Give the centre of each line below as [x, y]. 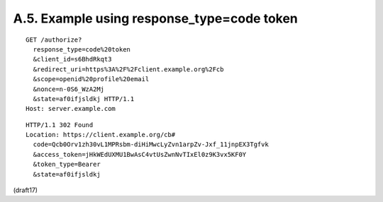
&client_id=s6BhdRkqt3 [72, 59]
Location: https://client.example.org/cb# [101, 135]
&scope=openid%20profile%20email [91, 79]
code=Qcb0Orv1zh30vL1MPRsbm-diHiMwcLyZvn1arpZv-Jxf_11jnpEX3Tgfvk [151, 144]
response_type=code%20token [82, 49]
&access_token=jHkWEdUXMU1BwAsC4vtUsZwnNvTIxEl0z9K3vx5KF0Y [140, 154]
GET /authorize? [54, 40]
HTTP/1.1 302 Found [60, 125]
